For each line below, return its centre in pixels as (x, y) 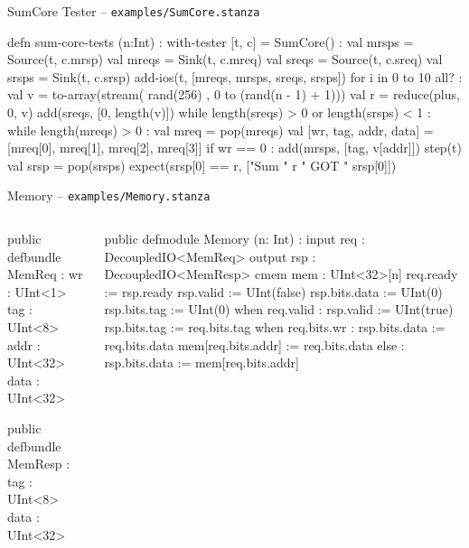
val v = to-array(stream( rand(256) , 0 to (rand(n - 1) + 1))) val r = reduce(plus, (234, 94)
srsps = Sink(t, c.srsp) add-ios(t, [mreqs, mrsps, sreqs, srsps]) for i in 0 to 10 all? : (235, 76)
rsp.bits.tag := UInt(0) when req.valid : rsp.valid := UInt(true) (279, 309)
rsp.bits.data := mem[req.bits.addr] (202, 362)
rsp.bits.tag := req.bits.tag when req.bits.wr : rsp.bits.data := (275, 327)
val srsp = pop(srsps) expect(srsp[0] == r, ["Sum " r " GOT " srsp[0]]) (202, 165)
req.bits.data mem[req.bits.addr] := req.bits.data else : (254, 344)
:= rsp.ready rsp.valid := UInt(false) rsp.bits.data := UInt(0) (273, 291)
